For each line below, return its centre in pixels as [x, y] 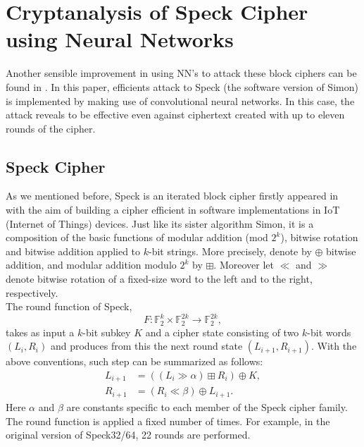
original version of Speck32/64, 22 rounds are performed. [128, 435]
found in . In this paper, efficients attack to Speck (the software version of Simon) [182, 86]
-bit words [329, 332]
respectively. [32, 292]
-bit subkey [107, 332]
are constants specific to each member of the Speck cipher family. [207, 406]
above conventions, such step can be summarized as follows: [134, 361]
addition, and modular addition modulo [91, 265]
